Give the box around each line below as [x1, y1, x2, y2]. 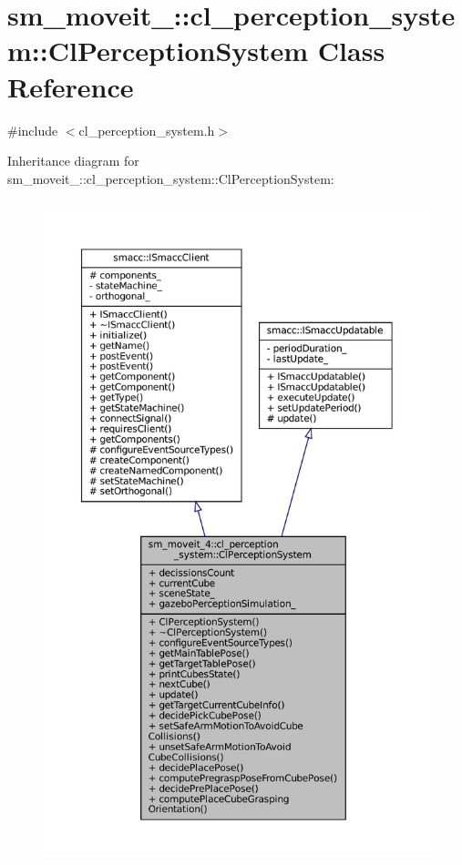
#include [7, 120, 58, 139]
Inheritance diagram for [7, 151, 139, 170]
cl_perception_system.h [78, 120, 215, 139]
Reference [7, 67, 134, 105]
